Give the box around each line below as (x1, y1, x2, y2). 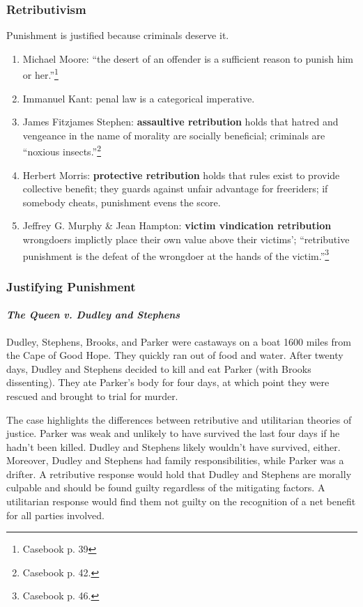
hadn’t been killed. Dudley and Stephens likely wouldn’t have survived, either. (6, 439, 341, 454)
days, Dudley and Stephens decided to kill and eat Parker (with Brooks (6, 361, 311, 376)
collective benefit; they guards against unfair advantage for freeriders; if (22, 181, 328, 196)
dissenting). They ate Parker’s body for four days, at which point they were (6, 375, 330, 390)
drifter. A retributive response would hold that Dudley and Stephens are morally (6, 466, 352, 481)
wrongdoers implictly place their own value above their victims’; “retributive (22, 232, 350, 247)
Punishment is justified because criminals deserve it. (6, 28, 229, 43)
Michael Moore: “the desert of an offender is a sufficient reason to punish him (22, 51, 353, 66)
